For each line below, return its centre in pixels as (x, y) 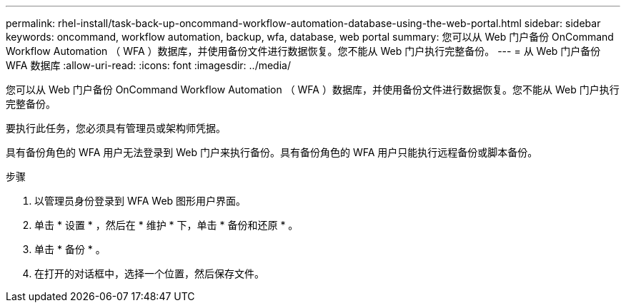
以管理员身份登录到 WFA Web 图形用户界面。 (140, 201)
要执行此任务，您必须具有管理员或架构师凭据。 (116, 128)
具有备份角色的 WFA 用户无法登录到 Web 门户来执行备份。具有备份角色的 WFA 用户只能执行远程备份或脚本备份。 (272, 152)
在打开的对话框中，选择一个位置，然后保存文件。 (149, 273)
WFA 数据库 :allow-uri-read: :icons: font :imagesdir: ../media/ (148, 65)
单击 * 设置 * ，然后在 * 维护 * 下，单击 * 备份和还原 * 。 (167, 225)
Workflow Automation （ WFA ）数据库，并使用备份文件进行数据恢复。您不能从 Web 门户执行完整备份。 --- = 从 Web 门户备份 (303, 51)
